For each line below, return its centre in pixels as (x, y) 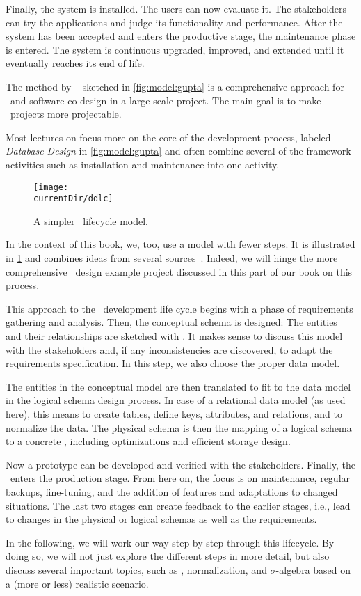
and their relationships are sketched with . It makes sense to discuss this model (174, 336)
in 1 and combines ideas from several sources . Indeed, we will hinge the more (172, 258)
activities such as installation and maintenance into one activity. (143, 164)
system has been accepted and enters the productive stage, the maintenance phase (181, 36)
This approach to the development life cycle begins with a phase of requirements (179, 308)
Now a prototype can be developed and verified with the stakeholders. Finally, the (180, 464)
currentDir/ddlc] (73, 199)
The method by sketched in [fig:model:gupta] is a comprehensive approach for (175, 86)
